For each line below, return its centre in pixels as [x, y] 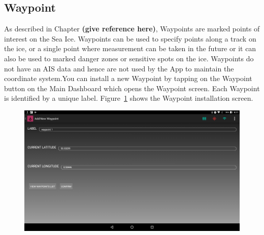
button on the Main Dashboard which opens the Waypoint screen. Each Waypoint [132, 88]
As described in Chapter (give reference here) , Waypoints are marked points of [132, 29]
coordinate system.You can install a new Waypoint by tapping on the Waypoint [128, 78]
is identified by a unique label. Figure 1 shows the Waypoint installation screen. [129, 98]
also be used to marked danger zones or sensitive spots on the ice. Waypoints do [129, 58]
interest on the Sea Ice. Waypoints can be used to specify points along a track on [130, 38]
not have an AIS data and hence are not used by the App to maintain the [119, 68]
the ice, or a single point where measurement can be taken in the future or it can [130, 48]
